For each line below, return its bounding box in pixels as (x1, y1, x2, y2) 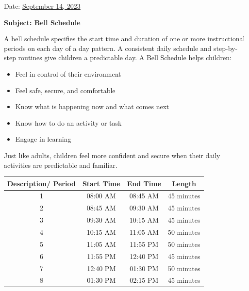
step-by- (214, 43, 238, 53)
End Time (127, 178, 161, 188)
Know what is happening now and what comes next (15, 101, 169, 112)
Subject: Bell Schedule (4, 17, 81, 27)
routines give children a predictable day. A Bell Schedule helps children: (18, 52, 232, 63)
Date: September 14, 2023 (4, 1, 81, 11)
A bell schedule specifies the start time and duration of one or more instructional (4, 33, 245, 44)
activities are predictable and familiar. (4, 160, 117, 170)
